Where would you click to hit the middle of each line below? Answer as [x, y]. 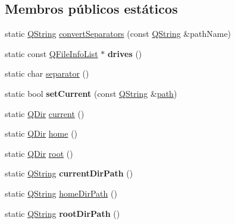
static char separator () [47, 73]
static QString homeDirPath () [61, 193]
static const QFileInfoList [51, 53]
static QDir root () [39, 153]
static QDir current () [45, 113]
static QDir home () [41, 133]
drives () [125, 53]
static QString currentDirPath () [69, 173]
